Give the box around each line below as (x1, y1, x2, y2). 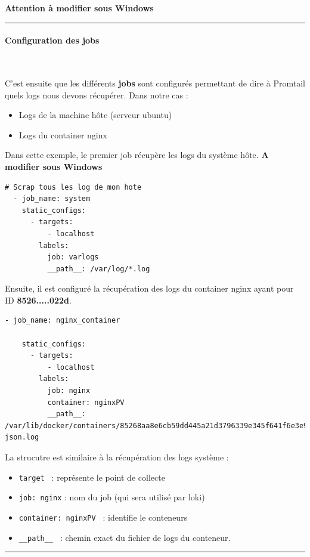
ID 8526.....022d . (5, 293, 72, 306)
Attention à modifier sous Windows (5, 2, 154, 14)
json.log (5, 433, 39, 442)
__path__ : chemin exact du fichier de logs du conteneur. (18, 531, 231, 543)
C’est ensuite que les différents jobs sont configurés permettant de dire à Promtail (5, 76, 305, 89)
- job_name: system (13, 194, 91, 203)
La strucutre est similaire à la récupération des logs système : (5, 451, 229, 463)
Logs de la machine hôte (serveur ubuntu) (18, 109, 172, 121)
